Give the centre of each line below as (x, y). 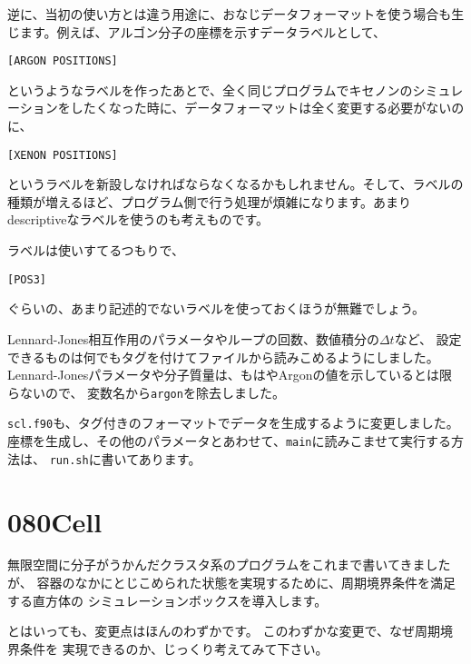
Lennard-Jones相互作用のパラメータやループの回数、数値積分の (193, 338)
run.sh (69, 460)
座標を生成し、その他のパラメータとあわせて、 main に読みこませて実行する (230, 441)
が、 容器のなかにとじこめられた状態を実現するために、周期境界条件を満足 (231, 583)
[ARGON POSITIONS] (63, 61)
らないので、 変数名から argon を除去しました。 (146, 392)
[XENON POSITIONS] (63, 155)
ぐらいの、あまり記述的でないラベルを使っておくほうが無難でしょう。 (216, 308)
